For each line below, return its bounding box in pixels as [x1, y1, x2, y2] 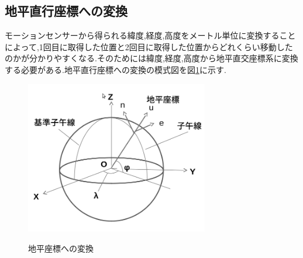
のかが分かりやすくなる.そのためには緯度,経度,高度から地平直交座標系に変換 [5, 52, 298, 64]
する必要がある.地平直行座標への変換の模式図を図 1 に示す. [5, 63, 226, 75]
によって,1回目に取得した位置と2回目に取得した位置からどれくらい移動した [5, 40, 293, 53]
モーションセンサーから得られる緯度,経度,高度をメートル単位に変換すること [5, 29, 296, 41]
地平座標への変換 [28, 242, 94, 254]
